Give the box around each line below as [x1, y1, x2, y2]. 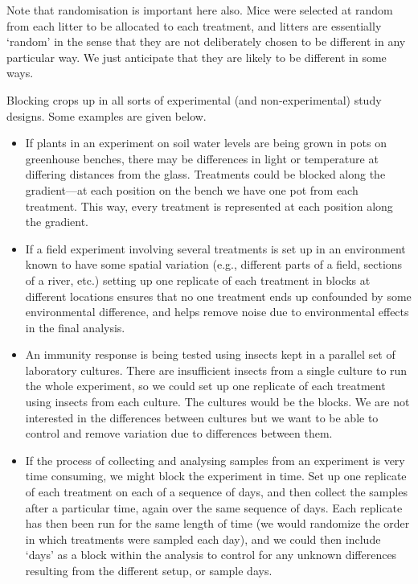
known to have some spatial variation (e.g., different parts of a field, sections [25, 256, 403, 273]
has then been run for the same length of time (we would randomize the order [25, 515, 410, 532]
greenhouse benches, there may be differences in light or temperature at [25, 150, 379, 167]
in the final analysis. [25, 319, 125, 335]
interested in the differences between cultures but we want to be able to [25, 409, 379, 426]
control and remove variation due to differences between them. [25, 425, 333, 442]
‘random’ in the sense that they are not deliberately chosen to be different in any [6, 33, 406, 50]
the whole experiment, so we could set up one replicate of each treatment [25, 377, 386, 394]
